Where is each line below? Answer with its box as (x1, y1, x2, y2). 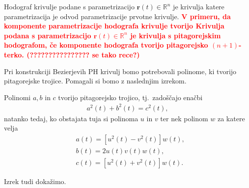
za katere (217, 113, 245, 123)
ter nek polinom (160, 113, 208, 123)
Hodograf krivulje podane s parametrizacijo (4, 1, 135, 11)
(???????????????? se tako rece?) (27, 49, 140, 59)
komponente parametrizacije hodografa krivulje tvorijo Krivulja (4, 21, 224, 31)
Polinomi (4, 92, 31, 102)
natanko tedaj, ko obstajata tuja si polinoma (4, 113, 138, 123)
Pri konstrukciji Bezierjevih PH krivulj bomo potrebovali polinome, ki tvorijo (4, 66, 237, 76)
